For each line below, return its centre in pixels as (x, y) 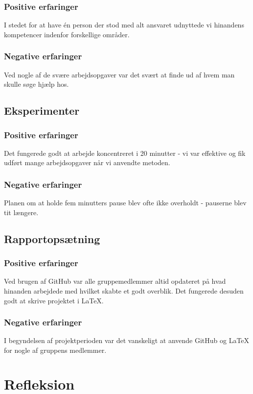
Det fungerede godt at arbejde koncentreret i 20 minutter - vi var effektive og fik (125, 153)
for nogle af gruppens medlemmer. (55, 350)
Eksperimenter (42, 111)
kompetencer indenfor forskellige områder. (67, 34)
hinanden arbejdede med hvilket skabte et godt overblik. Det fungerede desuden (124, 291)
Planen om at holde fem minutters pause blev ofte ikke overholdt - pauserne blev (125, 203)
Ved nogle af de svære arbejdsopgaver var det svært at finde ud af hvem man (119, 74)
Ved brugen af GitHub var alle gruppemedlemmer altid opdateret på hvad (115, 281)
